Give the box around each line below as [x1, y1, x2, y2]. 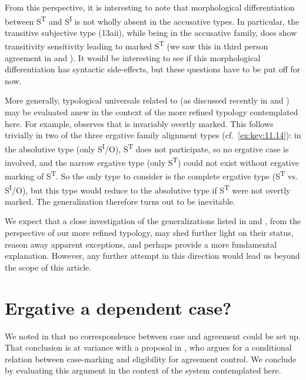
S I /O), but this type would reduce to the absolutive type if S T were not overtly [5, 182, 291, 196]
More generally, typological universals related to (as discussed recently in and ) [5, 94, 290, 106]
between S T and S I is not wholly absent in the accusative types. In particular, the [5, 13, 300, 27]
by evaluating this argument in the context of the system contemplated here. [5, 364, 281, 376]
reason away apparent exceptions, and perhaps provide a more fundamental [5, 238, 277, 250]
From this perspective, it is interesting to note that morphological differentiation [5, 1, 295, 13]
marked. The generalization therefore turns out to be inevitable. [5, 195, 235, 207]
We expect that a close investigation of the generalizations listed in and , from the [5, 215, 301, 227]
